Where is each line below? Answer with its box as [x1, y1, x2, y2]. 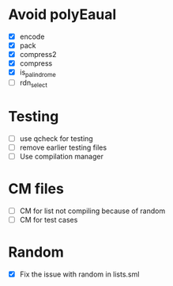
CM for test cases [19, 215, 78, 224]
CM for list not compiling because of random [19, 206, 166, 215]
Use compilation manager [19, 151, 104, 161]
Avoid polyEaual [8, 6, 117, 24]
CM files [8, 180, 65, 198]
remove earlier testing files [19, 143, 107, 152]
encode [19, 32, 45, 41]
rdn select [19, 78, 47, 89]
